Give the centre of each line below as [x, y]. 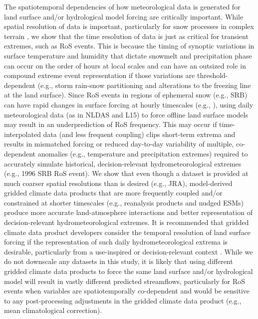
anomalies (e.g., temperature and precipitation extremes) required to [143, 153]
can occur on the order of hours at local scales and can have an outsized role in [125, 65]
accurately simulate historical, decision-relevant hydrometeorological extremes [123, 163]
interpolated [22, 134]
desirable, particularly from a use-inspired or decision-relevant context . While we [129, 251]
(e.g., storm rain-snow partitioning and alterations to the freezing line [144, 85]
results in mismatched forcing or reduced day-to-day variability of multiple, [119, 144]
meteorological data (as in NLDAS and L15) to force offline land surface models [126, 114]
